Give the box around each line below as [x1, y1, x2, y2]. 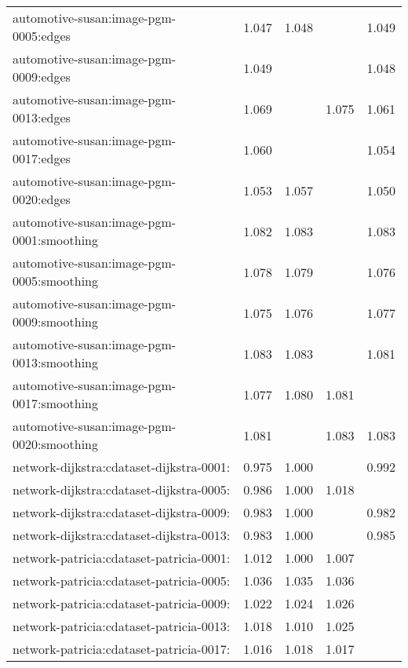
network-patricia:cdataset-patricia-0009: [13, 594, 231, 612]
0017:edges [13, 149, 71, 167]
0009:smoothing [13, 312, 98, 330]
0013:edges [13, 108, 71, 126]
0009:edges [13, 68, 71, 86]
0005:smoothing [13, 272, 98, 290]
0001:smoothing [13, 231, 98, 249]
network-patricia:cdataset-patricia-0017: [13, 640, 231, 658]
